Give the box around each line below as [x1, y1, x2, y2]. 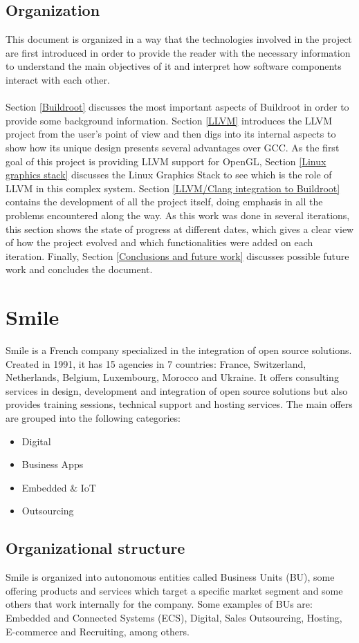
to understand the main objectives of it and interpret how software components [6, 59, 342, 73]
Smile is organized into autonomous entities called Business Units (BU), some [6, 570, 335, 584]
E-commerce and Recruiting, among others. [6, 624, 190, 638]
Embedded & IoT [21, 480, 96, 494]
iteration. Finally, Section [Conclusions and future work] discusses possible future [6, 248, 349, 263]
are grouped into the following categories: [6, 410, 181, 425]
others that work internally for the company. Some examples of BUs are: [6, 597, 313, 611]
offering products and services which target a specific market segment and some [6, 583, 343, 597]
